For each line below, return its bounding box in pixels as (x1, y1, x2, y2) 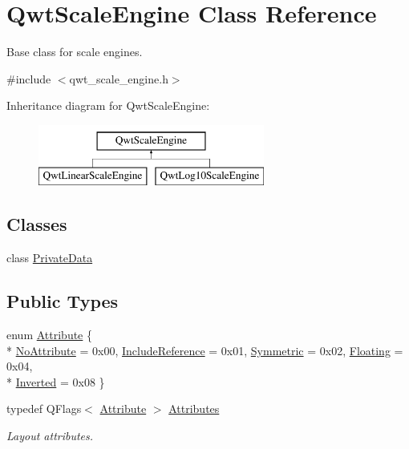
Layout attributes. (6, 427, 94, 444)
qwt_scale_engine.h (69, 70, 168, 87)
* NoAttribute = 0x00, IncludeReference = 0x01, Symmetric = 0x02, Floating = (6, 342, 403, 358)
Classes (6, 212, 67, 237)
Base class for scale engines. (6, 43, 143, 60)
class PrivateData (6, 249, 93, 266)
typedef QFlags (6, 400, 82, 417)
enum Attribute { (6, 326, 93, 343)
